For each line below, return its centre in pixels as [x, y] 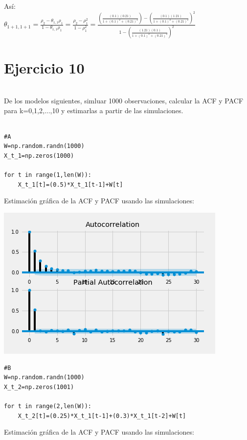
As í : [10, 6]
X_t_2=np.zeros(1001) [39, 387]
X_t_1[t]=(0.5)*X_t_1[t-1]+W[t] [70, 184]
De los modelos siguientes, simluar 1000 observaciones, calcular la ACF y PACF [124, 101]
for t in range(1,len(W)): [48, 175]
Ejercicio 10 [44, 67]
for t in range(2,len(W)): [48, 406]
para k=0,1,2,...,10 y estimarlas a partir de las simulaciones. [94, 110]
